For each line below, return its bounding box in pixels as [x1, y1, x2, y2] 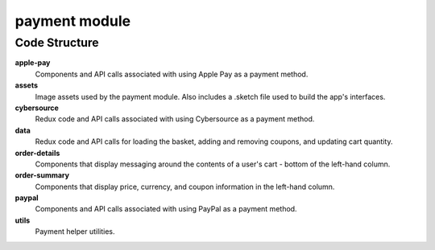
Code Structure [14, 35, 100, 50]
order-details [14, 148, 60, 158]
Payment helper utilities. [35, 227, 116, 236]
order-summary [14, 170, 70, 180]
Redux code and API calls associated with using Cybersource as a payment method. [35, 114, 315, 124]
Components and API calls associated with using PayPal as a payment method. [35, 204, 297, 214]
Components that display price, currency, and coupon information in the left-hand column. [35, 182, 335, 191]
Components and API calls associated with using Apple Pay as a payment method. [35, 69, 309, 79]
